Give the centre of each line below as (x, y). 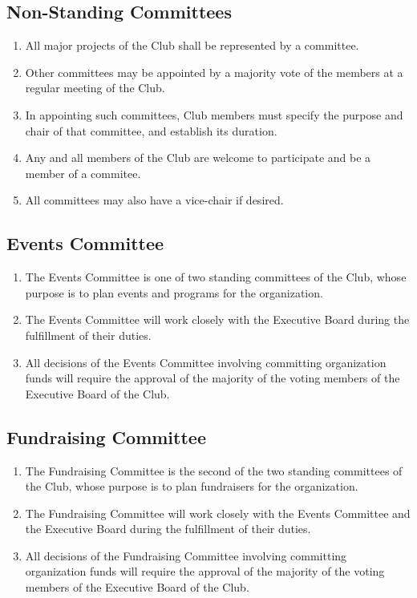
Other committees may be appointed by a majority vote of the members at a (214, 72)
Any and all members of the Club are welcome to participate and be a (198, 158)
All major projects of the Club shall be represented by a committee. (192, 45)
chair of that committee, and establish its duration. (151, 130)
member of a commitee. (83, 173)
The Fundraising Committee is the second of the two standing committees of (214, 470)
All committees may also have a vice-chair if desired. (154, 200)
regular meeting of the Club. (95, 88)
